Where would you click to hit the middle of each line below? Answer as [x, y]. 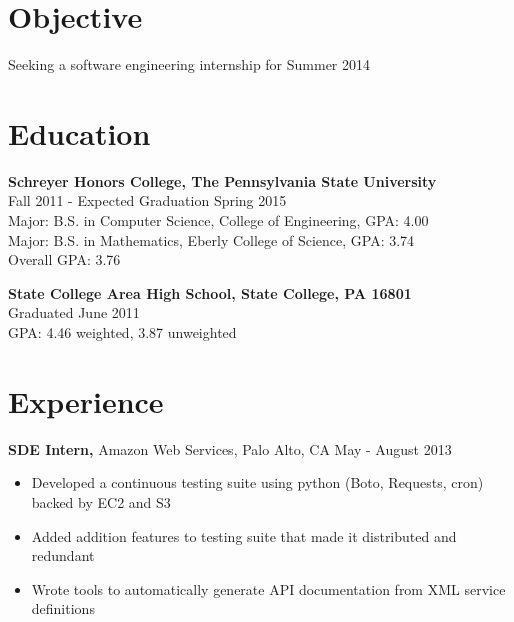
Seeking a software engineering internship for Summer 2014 [189, 64]
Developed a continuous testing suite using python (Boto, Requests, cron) [257, 482]
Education [79, 132]
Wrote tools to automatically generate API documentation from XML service [268, 588]
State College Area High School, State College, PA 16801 [210, 292]
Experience [86, 400]
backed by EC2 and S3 [101, 501]
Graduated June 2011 [74, 312]
